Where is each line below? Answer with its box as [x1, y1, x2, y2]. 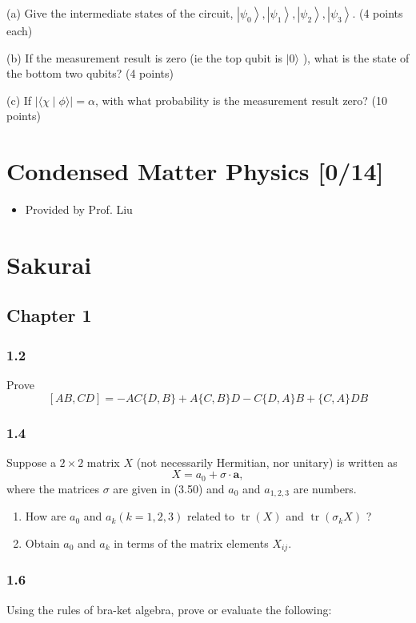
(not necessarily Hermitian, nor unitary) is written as [136, 453, 398, 470]
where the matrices [6, 480, 100, 496]
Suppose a [6, 453, 56, 470]
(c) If [6, 91, 32, 108]
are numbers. [293, 480, 357, 496]
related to [186, 508, 235, 525]
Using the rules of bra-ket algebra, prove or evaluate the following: [6, 601, 332, 617]
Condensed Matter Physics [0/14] [6, 155, 384, 187]
